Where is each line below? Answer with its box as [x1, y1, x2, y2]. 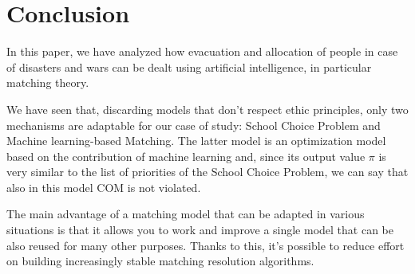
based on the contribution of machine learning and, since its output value [6, 147, 366, 164]
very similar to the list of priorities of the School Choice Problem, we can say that [6, 163, 409, 180]
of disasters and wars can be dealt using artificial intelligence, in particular [6, 58, 372, 75]
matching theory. [6, 74, 89, 91]
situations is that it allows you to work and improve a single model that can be [6, 221, 394, 238]
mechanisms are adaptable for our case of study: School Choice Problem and [6, 116, 381, 133]
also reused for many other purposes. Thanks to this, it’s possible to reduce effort [6, 237, 405, 253]
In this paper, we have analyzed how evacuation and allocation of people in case [6, 43, 398, 60]
